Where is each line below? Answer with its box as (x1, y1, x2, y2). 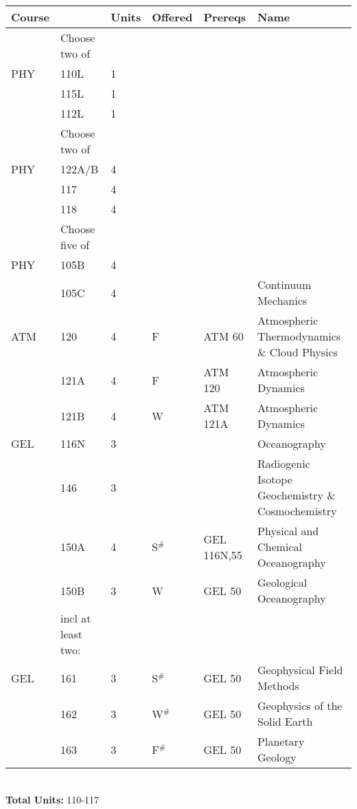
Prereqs (203, 9, 246, 25)
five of (60, 237, 90, 252)
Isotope (257, 471, 292, 487)
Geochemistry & (257, 487, 336, 503)
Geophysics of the (257, 698, 343, 713)
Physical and (257, 523, 319, 539)
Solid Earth (257, 713, 313, 729)
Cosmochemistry (257, 503, 337, 519)
